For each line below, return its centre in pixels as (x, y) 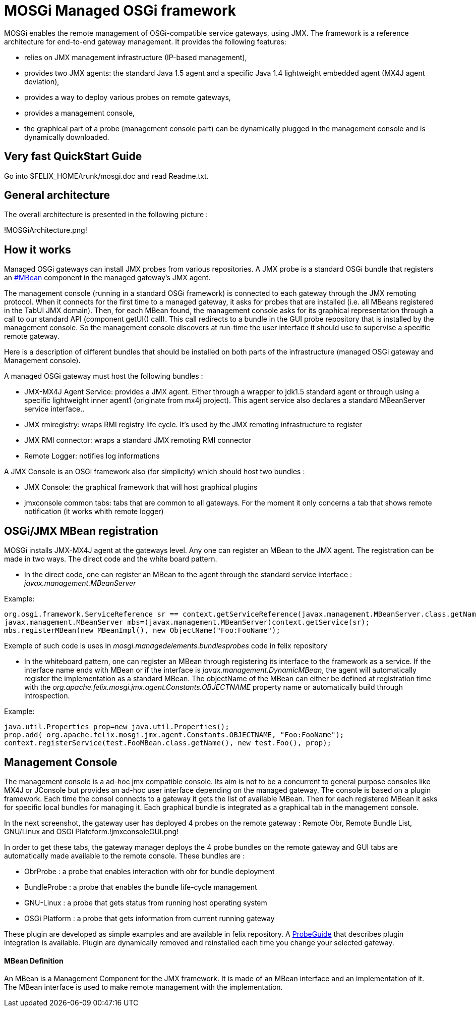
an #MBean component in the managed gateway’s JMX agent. (107, 278)
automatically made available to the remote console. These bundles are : (125, 855)
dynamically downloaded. (67, 137)
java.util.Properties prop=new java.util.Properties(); (117, 727)
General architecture (57, 195)
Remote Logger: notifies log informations (92, 456)
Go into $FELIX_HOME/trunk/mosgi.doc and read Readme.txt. (106, 176)
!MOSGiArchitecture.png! (46, 230)
